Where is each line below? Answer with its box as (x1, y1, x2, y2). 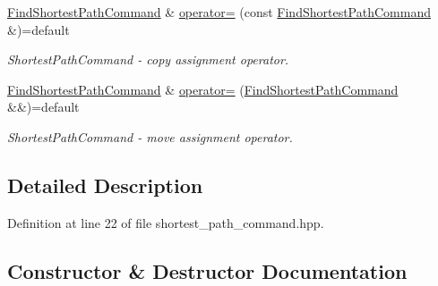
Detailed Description (7, 171, 203, 198)
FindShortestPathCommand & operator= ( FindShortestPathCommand (7, 80, 399, 98)
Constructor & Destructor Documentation (7, 257, 408, 284)
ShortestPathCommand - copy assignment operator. (7, 50, 289, 69)
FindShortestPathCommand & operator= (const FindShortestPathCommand (7, 3, 431, 21)
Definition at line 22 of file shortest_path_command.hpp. (7, 213, 324, 231)
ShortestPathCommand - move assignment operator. (7, 127, 293, 146)
